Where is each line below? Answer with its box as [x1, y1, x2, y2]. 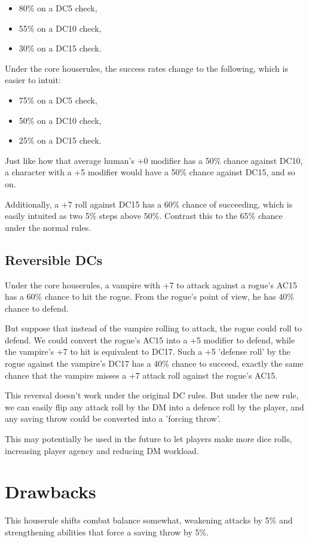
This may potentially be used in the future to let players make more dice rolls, [5, 433, 292, 445]
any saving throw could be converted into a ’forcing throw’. [5, 412, 221, 425]
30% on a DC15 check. [19, 42, 102, 54]
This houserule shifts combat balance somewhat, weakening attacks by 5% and [5, 514, 293, 526]
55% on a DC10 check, [19, 22, 102, 34]
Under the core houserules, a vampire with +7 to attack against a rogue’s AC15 [5, 278, 297, 291]
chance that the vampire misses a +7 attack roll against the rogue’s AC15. [5, 369, 278, 381]
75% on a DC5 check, [19, 93, 97, 106]
